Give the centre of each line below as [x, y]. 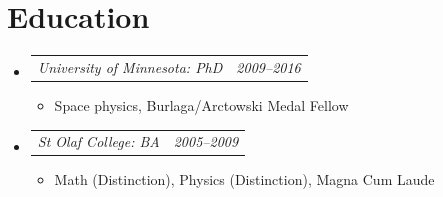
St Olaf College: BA [98, 141]
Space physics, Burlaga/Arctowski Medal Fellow [201, 104]
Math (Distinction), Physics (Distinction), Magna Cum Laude [244, 179]
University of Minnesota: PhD [130, 66]
